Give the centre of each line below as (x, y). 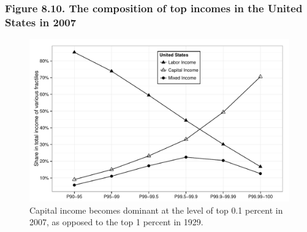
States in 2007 (41, 22)
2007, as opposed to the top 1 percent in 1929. (116, 222)
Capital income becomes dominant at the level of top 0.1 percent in (156, 210)
